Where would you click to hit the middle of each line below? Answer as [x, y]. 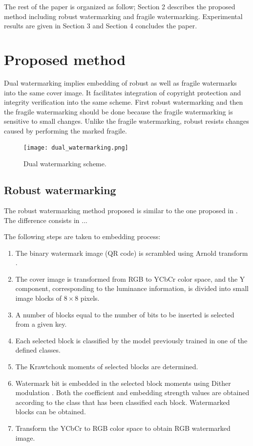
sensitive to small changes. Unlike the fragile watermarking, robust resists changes [126, 121]
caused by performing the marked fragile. [65, 130]
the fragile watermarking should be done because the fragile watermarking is [118, 111]
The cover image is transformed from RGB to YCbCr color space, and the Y [130, 279]
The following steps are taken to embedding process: [82, 236]
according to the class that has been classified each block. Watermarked [123, 402]
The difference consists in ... [46, 220]
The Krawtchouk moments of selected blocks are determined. [107, 367]
